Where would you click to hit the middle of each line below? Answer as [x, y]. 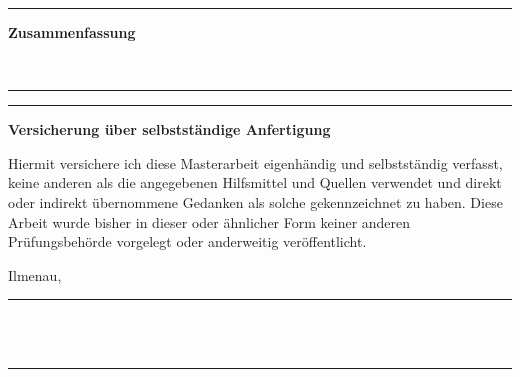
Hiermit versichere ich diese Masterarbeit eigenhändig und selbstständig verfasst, [255, 162]
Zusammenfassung [72, 32]
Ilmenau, [35, 274]
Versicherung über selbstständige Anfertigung [169, 129]
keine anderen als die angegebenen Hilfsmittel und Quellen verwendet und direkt [255, 182]
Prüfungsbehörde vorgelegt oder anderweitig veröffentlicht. [187, 241]
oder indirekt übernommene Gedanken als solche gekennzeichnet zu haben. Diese [255, 201]
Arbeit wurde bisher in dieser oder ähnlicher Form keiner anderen [209, 221]
